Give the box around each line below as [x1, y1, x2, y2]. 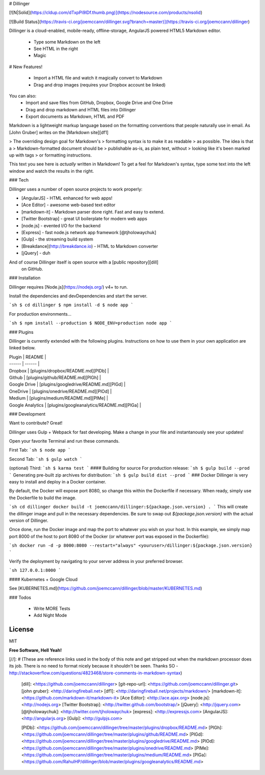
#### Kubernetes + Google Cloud [9, 576, 78, 582]
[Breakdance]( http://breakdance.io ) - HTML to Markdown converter [21, 243, 159, 249]
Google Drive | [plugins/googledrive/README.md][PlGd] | [9, 381, 126, 387]
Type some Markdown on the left [33, 39, 101, 45]
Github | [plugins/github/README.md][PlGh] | [9, 374, 101, 380]
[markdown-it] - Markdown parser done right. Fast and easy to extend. [21, 209, 164, 214]
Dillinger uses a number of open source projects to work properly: [9, 186, 143, 192]
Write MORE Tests [33, 605, 71, 611]
